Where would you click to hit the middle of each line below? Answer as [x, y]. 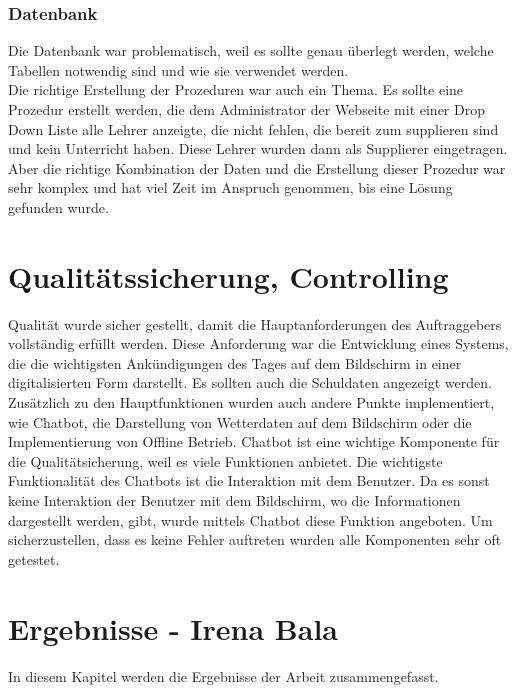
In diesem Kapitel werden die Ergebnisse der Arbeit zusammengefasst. [223, 675]
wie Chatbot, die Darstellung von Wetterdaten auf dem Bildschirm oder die [240, 421]
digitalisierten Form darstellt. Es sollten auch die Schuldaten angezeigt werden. [250, 382]
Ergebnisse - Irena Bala [173, 627]
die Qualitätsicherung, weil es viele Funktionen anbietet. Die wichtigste [225, 460]
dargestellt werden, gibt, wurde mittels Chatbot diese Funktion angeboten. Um [250, 519]
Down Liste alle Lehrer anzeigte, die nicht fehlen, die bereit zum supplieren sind [253, 128]
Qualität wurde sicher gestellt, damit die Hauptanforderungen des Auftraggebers [255, 323]
